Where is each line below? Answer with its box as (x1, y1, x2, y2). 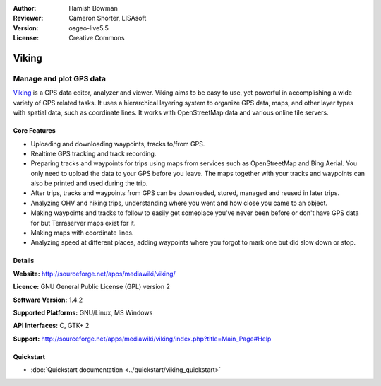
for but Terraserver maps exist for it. (30, 218, 136, 227)
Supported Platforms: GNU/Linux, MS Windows (13, 308, 153, 317)
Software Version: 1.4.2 (13, 296, 83, 304)
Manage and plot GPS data (13, 74, 106, 83)
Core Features (13, 127, 56, 135)
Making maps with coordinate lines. (30, 228, 134, 237)
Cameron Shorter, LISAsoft (68, 14, 147, 23)
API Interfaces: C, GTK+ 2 (13, 322, 90, 330)
